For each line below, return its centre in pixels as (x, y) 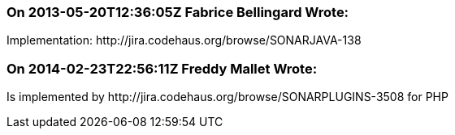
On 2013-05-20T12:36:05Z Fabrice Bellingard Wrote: (178, 12)
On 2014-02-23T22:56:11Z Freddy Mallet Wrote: (162, 68)
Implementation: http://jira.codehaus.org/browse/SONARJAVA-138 (184, 40)
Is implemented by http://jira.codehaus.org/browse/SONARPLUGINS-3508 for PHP (227, 97)
